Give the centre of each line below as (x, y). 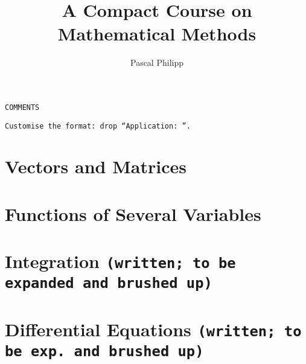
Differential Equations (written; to (153, 329)
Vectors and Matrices (96, 166)
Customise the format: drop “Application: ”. (98, 126)
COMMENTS (22, 107)
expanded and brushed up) (109, 283)
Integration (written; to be (120, 261)
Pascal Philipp (157, 62)
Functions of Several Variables (133, 213)
